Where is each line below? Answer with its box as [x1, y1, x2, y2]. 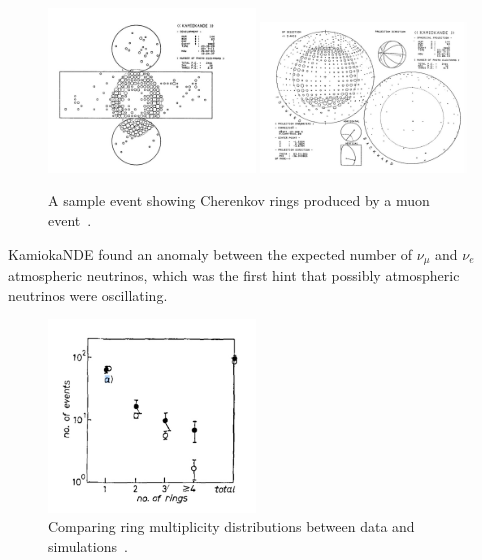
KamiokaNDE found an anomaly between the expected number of [8, 243, 413, 264]
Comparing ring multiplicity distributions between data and [48, 516, 415, 537]
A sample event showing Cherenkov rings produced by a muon [48, 190, 430, 211]
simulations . [48, 535, 128, 556]
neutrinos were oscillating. [8, 284, 168, 305]
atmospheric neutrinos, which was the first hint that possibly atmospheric [8, 264, 460, 285]
